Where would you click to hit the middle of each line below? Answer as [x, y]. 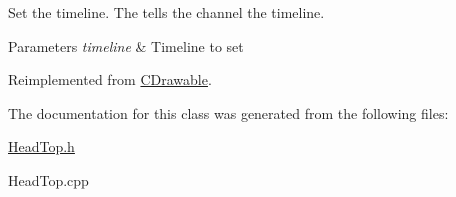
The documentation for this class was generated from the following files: [228, 112]
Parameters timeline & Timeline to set [126, 45]
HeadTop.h [41, 146]
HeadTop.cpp [48, 179]
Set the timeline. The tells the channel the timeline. [166, 12]
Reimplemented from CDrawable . [110, 79]
